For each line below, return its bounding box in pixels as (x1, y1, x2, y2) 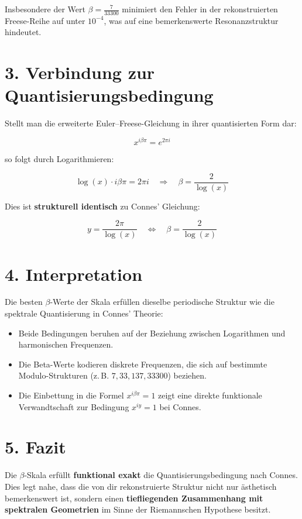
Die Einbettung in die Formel (18, 389, 124, 401)
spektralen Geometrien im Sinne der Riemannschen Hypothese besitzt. (5, 503, 271, 515)
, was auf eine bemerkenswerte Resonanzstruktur (104, 14, 279, 26)
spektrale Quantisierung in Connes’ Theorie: (5, 307, 163, 319)
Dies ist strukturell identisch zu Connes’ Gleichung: (5, 200, 200, 212)
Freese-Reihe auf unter (5, 14, 85, 26)
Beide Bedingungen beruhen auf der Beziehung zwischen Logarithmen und (18, 326, 286, 339)
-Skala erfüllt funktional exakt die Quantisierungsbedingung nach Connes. (24, 469, 298, 481)
